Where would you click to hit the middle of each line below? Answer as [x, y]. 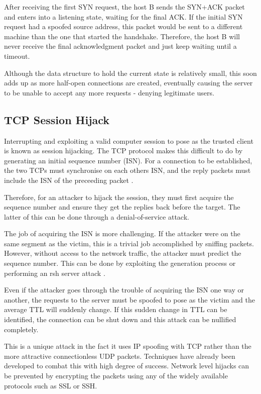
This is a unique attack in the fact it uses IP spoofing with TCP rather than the [128, 346]
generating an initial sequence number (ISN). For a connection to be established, [128, 160]
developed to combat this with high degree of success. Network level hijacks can [127, 366]
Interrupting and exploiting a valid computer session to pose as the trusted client [129, 140]
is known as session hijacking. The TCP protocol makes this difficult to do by [123, 151]
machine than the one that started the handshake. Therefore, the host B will [122, 36]
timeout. [17, 56]
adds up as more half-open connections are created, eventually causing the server [128, 83]
